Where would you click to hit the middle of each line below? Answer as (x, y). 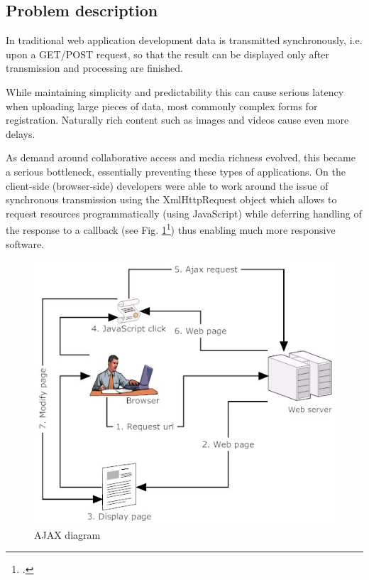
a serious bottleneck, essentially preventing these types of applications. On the (176, 171)
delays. (21, 133)
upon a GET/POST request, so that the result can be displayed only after (167, 54)
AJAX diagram (67, 534)
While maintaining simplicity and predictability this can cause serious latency (175, 91)
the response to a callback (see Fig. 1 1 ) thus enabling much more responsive (171, 229)
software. (25, 243)
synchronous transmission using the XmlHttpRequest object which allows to (171, 199)
